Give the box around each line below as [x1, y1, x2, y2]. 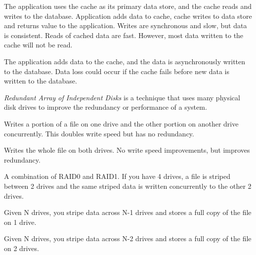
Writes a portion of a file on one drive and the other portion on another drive [4, 118, 239, 128]
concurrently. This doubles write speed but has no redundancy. [4, 128, 194, 138]
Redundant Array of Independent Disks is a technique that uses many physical [4, 92, 240, 102]
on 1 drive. [4, 216, 37, 227]
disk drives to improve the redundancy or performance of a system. [4, 102, 207, 112]
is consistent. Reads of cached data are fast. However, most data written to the [4, 30, 244, 40]
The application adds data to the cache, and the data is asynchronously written [4, 56, 246, 66]
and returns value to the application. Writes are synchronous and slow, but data [4, 20, 247, 31]
